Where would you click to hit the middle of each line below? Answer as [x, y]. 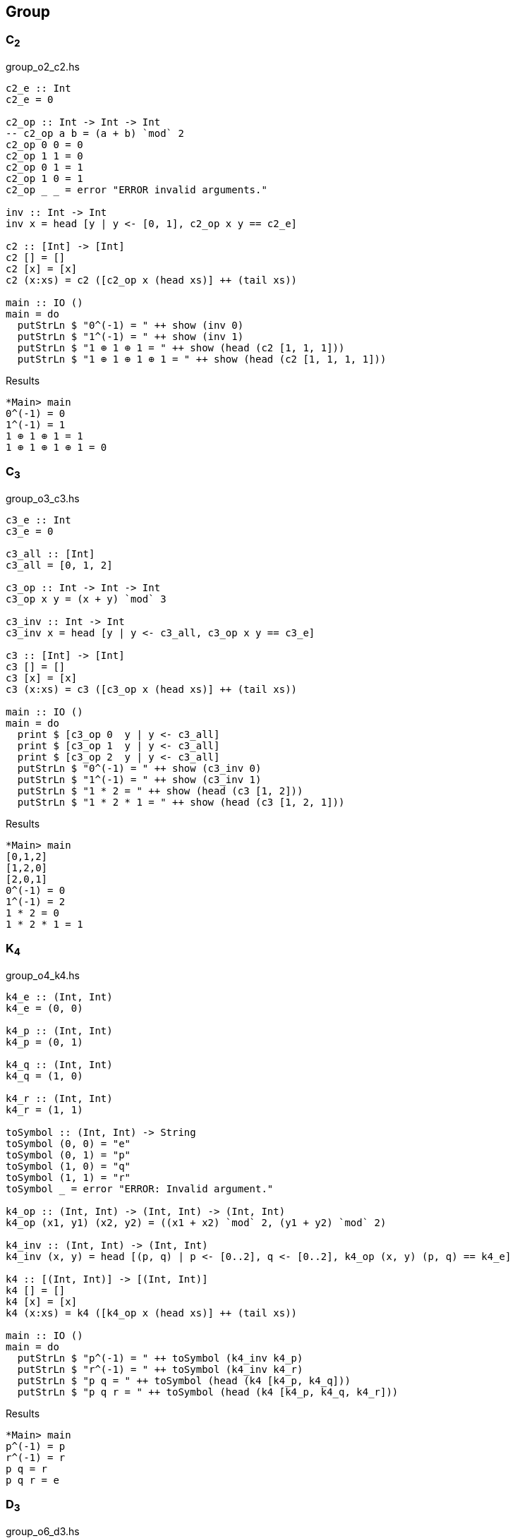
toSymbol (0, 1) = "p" [68, 1155]
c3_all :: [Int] [50, 554]
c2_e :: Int [38, 89]
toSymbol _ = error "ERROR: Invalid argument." [140, 1189]
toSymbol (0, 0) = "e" [68, 1144]
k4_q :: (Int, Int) [59, 1065]
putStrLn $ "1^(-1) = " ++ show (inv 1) [131, 337]
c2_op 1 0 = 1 [44, 179]
